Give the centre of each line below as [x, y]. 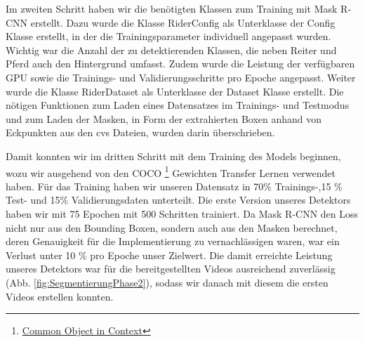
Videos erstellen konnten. [60, 296]
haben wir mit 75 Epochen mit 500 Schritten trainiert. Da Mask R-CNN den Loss [182, 213]
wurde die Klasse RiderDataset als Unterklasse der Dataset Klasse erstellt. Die [175, 91]
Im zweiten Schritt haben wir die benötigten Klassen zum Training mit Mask [172, 8]
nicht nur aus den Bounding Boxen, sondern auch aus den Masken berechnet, [172, 227]
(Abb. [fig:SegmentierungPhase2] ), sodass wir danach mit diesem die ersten [167, 282]
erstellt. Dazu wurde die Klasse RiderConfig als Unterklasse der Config [183, 22]
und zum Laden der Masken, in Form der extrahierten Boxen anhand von [164, 118]
